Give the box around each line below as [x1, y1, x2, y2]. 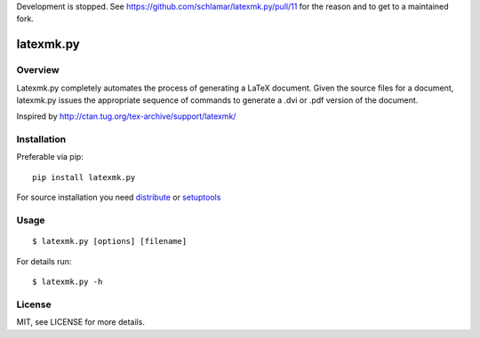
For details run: [16, 255, 72, 266]
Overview [16, 64, 60, 76]
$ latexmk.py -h [32, 276, 103, 287]
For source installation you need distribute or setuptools [16, 192, 221, 203]
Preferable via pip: [16, 152, 84, 162]
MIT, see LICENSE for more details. [16, 317, 146, 327]
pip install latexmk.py [32, 172, 136, 182]
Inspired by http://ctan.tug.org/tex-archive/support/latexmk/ [16, 111, 236, 122]
